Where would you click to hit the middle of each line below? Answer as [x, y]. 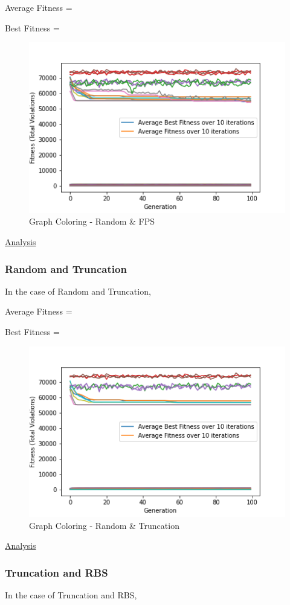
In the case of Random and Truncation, [78, 291]
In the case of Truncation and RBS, [71, 595]
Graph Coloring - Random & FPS [92, 221]
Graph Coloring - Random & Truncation [104, 525]
